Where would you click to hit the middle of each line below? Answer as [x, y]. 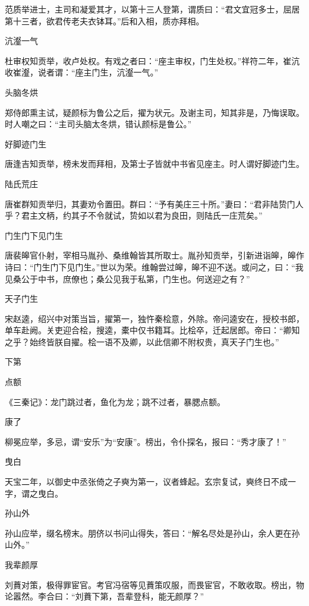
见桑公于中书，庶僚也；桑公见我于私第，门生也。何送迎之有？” [127, 278]
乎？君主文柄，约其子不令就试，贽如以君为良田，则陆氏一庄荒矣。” [134, 215]
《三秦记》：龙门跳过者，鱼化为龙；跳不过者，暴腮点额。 [115, 401]
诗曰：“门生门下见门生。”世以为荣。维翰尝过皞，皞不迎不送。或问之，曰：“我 [154, 266]
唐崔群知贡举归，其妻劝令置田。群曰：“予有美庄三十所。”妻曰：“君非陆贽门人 [154, 203]
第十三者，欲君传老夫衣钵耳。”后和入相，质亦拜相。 [105, 20]
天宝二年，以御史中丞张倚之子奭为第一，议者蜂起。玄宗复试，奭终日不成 [146, 482]
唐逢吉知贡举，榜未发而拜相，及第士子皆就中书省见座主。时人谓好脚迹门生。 [154, 164]
